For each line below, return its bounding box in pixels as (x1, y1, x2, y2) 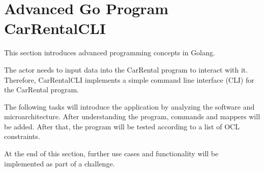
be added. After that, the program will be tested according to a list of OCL (4, 121, 240, 131)
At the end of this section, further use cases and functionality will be (4, 148, 219, 159)
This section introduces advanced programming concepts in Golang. (4, 47, 215, 58)
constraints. (4, 131, 40, 142)
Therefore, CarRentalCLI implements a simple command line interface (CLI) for (4, 74, 254, 85)
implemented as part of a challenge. (4, 158, 115, 168)
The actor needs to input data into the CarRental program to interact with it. (4, 64, 248, 75)
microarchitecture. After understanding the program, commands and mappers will (4, 111, 260, 122)
